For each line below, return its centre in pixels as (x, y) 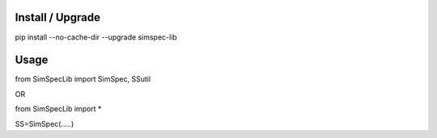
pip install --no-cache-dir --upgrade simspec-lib (96, 37)
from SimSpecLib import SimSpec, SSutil (83, 79)
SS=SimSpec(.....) (45, 123)
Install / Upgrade (58, 17)
